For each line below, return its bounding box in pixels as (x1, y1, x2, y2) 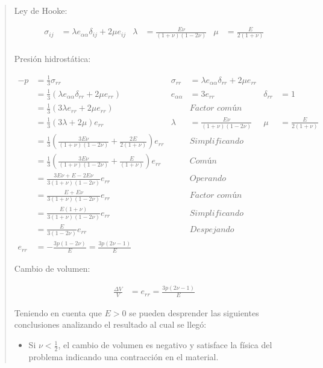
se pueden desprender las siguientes (129, 306, 259, 319)
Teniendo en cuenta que (14, 306, 102, 319)
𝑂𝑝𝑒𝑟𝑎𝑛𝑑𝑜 (189, 174, 227, 183)
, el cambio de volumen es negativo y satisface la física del (58, 339, 272, 351)
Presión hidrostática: (14, 52, 91, 65)
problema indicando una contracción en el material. (28, 350, 219, 363)
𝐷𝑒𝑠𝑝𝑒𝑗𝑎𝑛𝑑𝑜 (189, 225, 234, 234)
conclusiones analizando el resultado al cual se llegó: (14, 318, 207, 331)
